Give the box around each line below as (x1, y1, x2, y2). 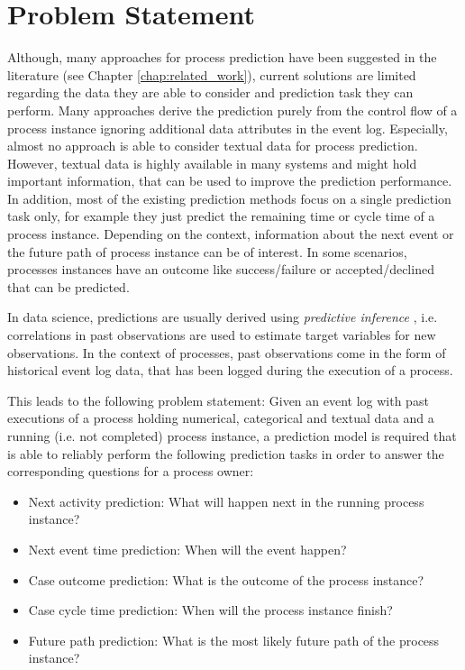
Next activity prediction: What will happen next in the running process (28, 491, 424, 510)
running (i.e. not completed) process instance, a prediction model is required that (7, 427, 457, 445)
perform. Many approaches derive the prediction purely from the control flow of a (7, 100, 458, 119)
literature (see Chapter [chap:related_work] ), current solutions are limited (7, 65, 416, 84)
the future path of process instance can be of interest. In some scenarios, (7, 242, 407, 261)
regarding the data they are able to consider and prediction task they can (7, 83, 414, 102)
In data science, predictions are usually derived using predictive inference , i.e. (7, 307, 438, 326)
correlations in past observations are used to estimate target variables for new (7, 326, 436, 344)
